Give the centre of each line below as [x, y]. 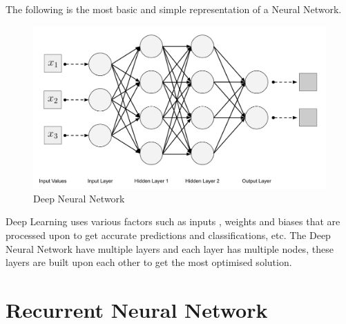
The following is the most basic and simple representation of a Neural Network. [174, 9]
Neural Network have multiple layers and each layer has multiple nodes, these [170, 248]
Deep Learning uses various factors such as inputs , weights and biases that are [173, 221]
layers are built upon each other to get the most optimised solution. [149, 262]
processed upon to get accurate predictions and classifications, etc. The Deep [168, 235]
